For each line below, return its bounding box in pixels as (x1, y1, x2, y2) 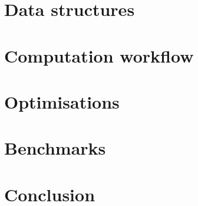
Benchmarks (4, 136, 106, 160)
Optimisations (4, 89, 120, 113)
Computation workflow (4, 43, 194, 67)
